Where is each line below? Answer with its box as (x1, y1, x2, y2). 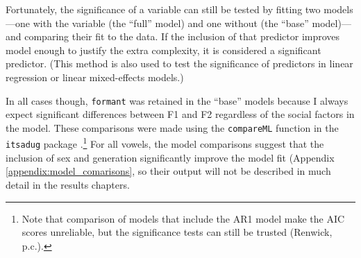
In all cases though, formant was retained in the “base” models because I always (6, 93, 349, 108)
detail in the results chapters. (6, 177, 130, 191)
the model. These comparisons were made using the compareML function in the (6, 120, 339, 135)
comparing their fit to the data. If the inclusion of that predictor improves (24, 29, 340, 44)
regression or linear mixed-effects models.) (6, 69, 184, 84)
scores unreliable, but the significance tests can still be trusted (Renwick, (22, 225, 333, 239)
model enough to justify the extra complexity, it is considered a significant (6, 42, 321, 57)
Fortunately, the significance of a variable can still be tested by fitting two (6, 2, 321, 16)
